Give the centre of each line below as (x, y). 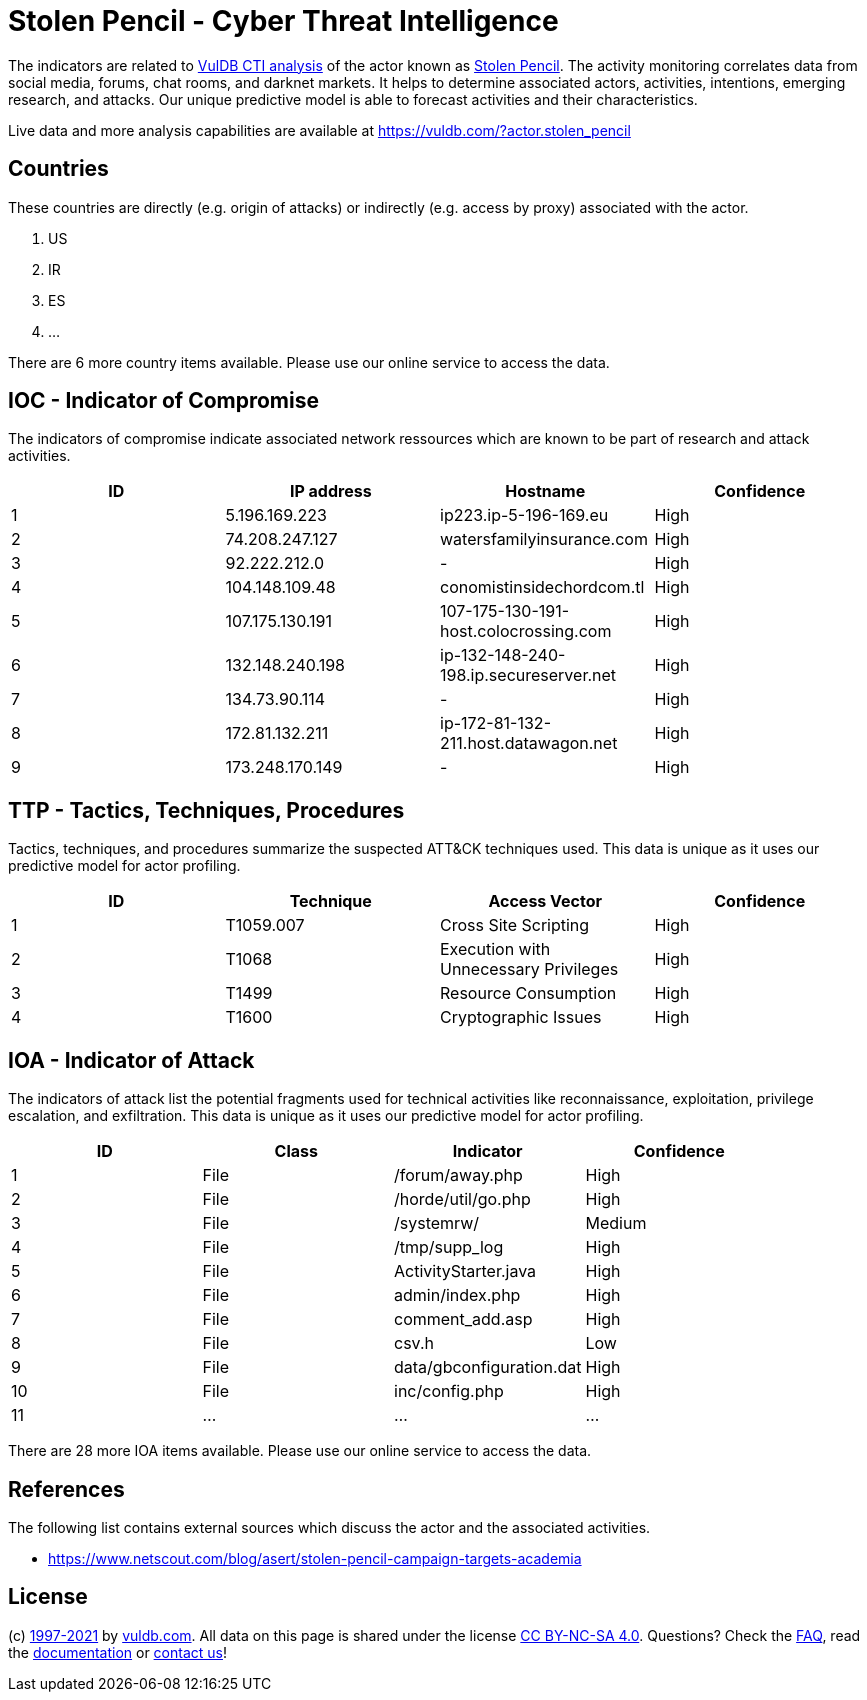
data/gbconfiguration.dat (488, 1367)
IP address (330, 491)
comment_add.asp (463, 1319)
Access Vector (545, 901)
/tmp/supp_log (449, 1247)
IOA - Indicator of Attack (131, 1060)
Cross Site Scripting (515, 925)
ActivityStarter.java (465, 1271)
